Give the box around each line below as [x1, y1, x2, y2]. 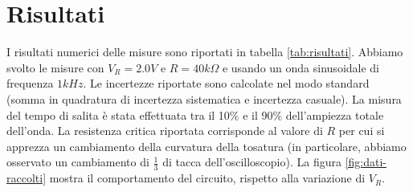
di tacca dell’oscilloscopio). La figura [162, 153, 341, 170]
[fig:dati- [345, 153, 386, 170]
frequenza [6, 75, 54, 92]
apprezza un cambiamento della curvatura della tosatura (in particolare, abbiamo [6, 137, 407, 154]
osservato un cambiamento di [6, 153, 149, 170]
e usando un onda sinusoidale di [222, 59, 380, 76]
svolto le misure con [6, 59, 104, 76]
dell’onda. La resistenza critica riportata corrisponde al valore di [6, 122, 323, 139]
